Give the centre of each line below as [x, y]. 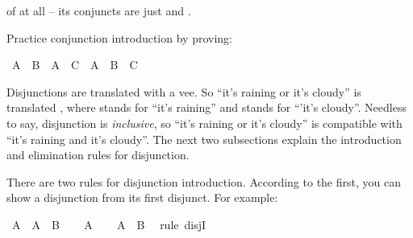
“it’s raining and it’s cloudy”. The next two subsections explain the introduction [204, 139]
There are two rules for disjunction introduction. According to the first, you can [204, 181]
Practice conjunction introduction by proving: [119, 37]
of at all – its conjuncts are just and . [99, 10]
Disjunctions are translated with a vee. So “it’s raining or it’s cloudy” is [184, 91]
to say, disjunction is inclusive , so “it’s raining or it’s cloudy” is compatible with [204, 123]
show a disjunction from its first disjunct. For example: [142, 197]
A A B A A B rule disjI [109, 224]
